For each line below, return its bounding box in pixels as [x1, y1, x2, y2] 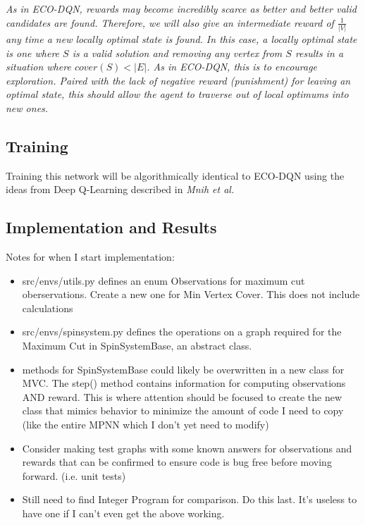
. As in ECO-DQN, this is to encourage [147, 59, 318, 74]
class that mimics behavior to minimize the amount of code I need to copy [22, 403, 344, 418]
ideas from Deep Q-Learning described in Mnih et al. [6, 182, 235, 197]
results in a [295, 45, 344, 60]
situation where [6, 59, 71, 74]
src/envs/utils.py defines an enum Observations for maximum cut [22, 273, 305, 288]
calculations [22, 300, 73, 315]
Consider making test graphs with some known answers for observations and [22, 440, 352, 455]
